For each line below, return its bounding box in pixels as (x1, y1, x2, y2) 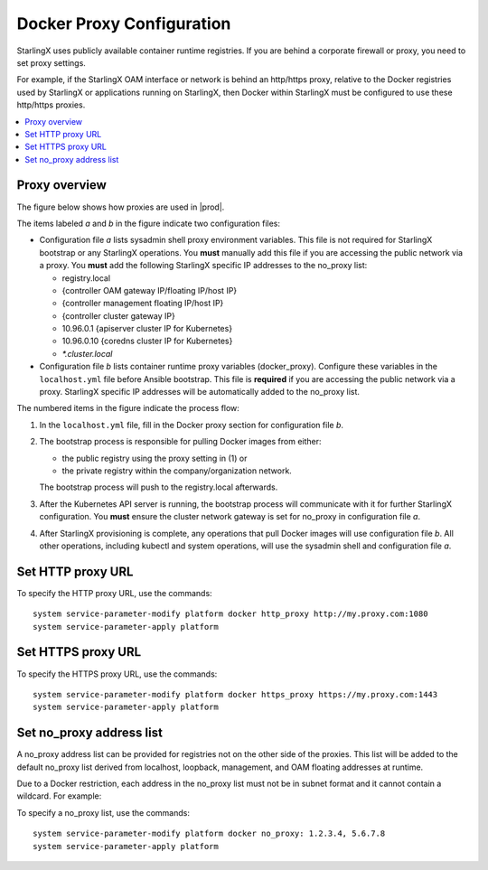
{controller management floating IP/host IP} (61, 298, 224, 309)
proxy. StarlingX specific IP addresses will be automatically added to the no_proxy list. (39, 387, 361, 398)
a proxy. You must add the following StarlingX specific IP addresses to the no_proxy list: (39, 260, 368, 271)
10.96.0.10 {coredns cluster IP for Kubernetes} (61, 335, 233, 347)
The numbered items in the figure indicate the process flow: (16, 403, 239, 414)
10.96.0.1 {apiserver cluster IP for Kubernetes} (61, 323, 233, 334)
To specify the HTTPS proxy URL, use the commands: (16, 669, 218, 679)
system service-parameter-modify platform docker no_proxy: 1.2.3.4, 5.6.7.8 (33, 828, 386, 839)
